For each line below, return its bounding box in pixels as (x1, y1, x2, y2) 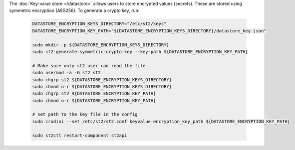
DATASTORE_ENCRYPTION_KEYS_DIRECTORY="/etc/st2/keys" (32, 21, 167, 27)
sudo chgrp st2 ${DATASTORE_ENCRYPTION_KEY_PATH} (32, 91, 156, 97)
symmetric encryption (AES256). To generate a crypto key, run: (9, 7, 140, 13)
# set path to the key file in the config (32, 112, 138, 117)
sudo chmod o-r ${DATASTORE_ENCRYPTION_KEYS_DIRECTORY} (32, 84, 172, 89)
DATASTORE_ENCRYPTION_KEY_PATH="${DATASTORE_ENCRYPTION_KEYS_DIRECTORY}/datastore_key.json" (32, 28, 267, 33)
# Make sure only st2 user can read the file (32, 63, 146, 68)
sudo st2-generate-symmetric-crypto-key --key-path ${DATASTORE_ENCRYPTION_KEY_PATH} (32, 49, 248, 54)
